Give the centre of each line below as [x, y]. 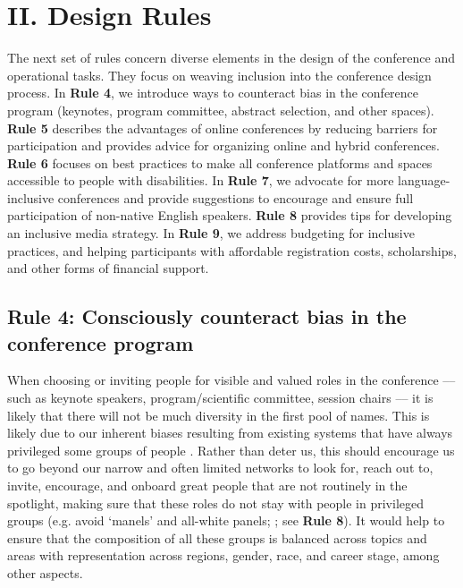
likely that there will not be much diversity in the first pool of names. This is [219, 415]
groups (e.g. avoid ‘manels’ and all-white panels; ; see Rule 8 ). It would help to [226, 520]
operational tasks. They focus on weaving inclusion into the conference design [219, 75]
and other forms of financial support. [108, 268]
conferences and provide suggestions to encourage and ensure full [236, 197]
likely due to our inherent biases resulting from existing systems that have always [230, 433]
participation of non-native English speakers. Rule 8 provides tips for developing [230, 215]
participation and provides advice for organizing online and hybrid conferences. [223, 145]
